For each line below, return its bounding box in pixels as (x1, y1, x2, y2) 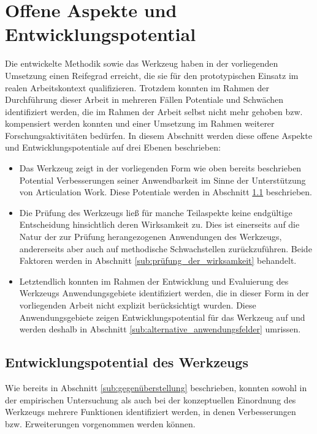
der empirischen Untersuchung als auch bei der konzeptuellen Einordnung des (5, 393, 296, 406)
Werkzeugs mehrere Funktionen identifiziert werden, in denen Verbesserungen (5, 405, 296, 418)
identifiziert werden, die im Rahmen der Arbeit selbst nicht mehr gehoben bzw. (5, 105, 303, 118)
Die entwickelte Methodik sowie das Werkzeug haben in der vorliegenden (5, 57, 278, 70)
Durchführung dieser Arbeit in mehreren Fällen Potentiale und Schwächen (5, 93, 284, 106)
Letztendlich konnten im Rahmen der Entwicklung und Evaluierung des (19, 274, 289, 287)
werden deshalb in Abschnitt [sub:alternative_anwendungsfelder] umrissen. (19, 323, 301, 335)
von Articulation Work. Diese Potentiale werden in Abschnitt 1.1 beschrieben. (19, 185, 313, 198)
